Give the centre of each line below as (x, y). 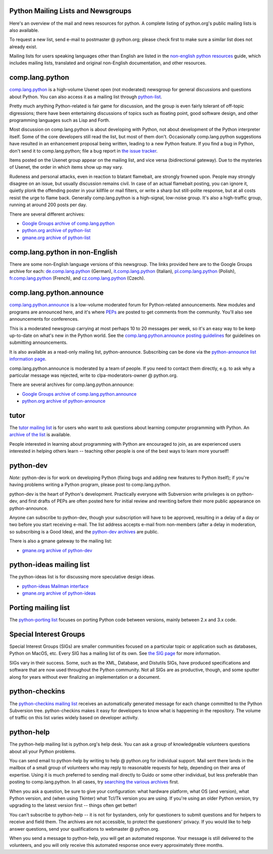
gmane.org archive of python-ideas (59, 593)
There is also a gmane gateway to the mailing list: (61, 541)
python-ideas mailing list (50, 565)
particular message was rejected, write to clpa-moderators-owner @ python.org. (94, 375)
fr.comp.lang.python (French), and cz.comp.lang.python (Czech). (77, 278)
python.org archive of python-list (56, 230)
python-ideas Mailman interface (55, 586)
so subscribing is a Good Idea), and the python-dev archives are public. (84, 531)
